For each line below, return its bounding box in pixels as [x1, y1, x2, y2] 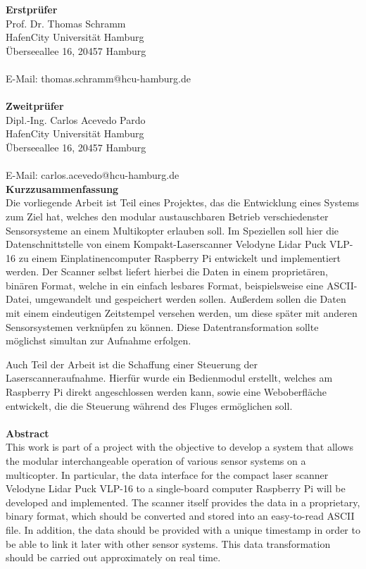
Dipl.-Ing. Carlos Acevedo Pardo [6, 112, 146, 127]
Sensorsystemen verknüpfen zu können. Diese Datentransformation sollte [6, 319, 319, 334]
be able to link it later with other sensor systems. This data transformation [6, 536, 331, 551]
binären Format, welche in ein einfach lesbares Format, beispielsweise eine [6, 277, 324, 292]
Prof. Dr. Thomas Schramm [6, 15, 126, 30]
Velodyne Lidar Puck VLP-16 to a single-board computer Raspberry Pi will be [6, 481, 346, 496]
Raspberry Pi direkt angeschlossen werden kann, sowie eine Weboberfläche [6, 384, 327, 399]
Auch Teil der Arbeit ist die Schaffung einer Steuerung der [6, 356, 258, 371]
